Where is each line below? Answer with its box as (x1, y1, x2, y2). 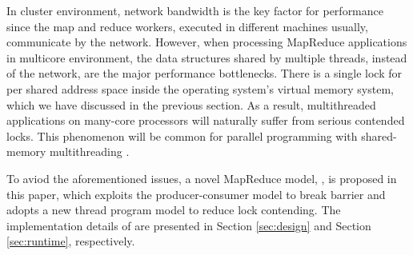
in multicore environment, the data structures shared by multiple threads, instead (6, 49, 407, 66)
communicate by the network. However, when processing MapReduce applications (6, 34, 407, 50)
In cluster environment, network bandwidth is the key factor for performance (6, 2, 384, 18)
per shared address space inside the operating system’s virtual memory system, (6, 80, 394, 97)
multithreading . (50, 143, 130, 160)
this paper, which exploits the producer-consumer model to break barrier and (6, 185, 386, 202)
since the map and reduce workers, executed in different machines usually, (6, 18, 368, 34)
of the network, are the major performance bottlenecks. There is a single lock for (6, 65, 402, 82)
